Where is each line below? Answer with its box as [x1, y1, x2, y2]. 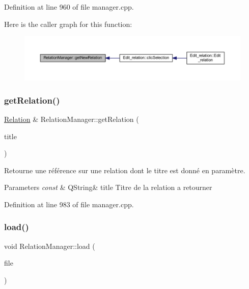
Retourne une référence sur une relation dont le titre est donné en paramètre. [4, 165, 245, 175]
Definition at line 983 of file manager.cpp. [4, 199, 134, 209]
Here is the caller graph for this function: [4, 18, 132, 29]
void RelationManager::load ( [4, 240, 95, 251]
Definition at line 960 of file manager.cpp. [4, 2, 134, 12]
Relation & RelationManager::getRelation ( [4, 113, 139, 124]
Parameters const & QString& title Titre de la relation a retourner [4, 182, 212, 192]
